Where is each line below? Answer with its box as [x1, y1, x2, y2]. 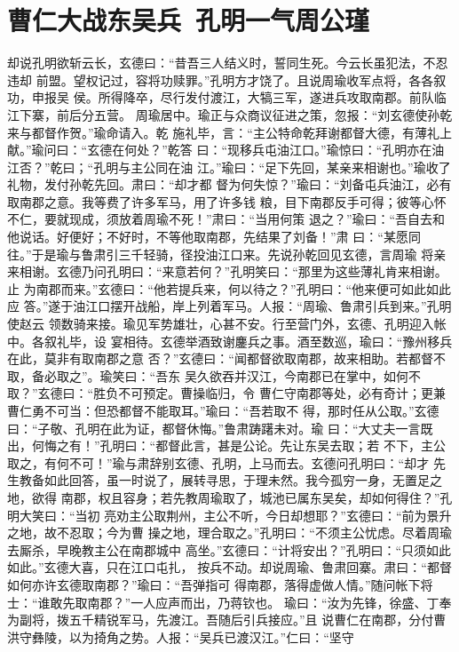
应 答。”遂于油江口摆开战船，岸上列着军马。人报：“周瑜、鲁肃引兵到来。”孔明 [7, 297, 452, 315]
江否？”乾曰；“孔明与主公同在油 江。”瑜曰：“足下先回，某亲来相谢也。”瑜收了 [7, 157, 451, 176]
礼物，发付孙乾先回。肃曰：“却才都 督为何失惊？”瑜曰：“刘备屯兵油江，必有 [7, 175, 452, 194]
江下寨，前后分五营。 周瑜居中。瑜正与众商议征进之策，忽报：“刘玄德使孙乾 [7, 105, 453, 123]
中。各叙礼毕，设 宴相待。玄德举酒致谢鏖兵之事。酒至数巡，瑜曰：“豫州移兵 [7, 331, 453, 350]
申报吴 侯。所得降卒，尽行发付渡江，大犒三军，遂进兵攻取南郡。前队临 [31, 88, 447, 107]
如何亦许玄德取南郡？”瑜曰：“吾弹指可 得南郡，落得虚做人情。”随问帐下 [7, 575, 421, 593]
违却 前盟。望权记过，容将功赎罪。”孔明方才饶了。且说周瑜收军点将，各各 [7, 70, 434, 89]
